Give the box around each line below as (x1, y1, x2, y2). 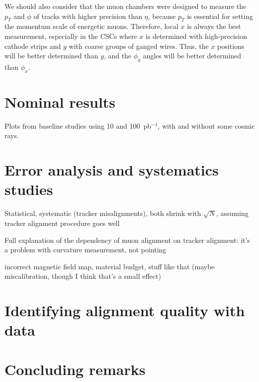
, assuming (216, 208, 249, 218)
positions (217, 40, 245, 51)
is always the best (187, 21, 241, 31)
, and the (103, 50, 132, 61)
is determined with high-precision (146, 30, 248, 41)
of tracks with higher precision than (33, 10, 142, 21)
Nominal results (4, 91, 116, 112)
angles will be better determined (143, 50, 242, 61)
